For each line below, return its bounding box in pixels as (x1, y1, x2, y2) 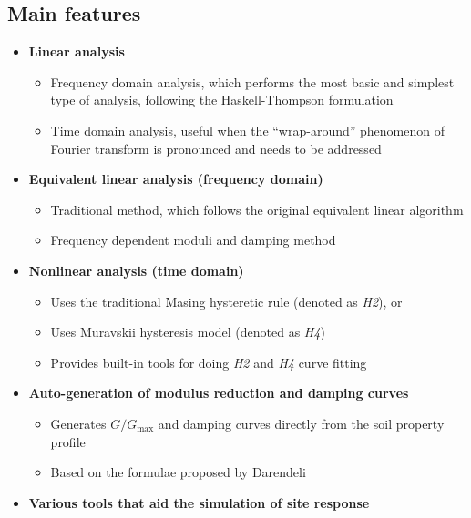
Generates (50, 413, 107, 432)
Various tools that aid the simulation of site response (28, 493, 370, 512)
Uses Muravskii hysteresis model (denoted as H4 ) (50, 322, 325, 341)
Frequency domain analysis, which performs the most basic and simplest (50, 72, 455, 91)
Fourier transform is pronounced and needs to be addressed (50, 138, 382, 157)
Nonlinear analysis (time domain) (28, 260, 244, 279)
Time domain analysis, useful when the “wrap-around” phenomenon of (50, 120, 445, 139)
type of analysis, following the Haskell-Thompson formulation (50, 90, 394, 109)
